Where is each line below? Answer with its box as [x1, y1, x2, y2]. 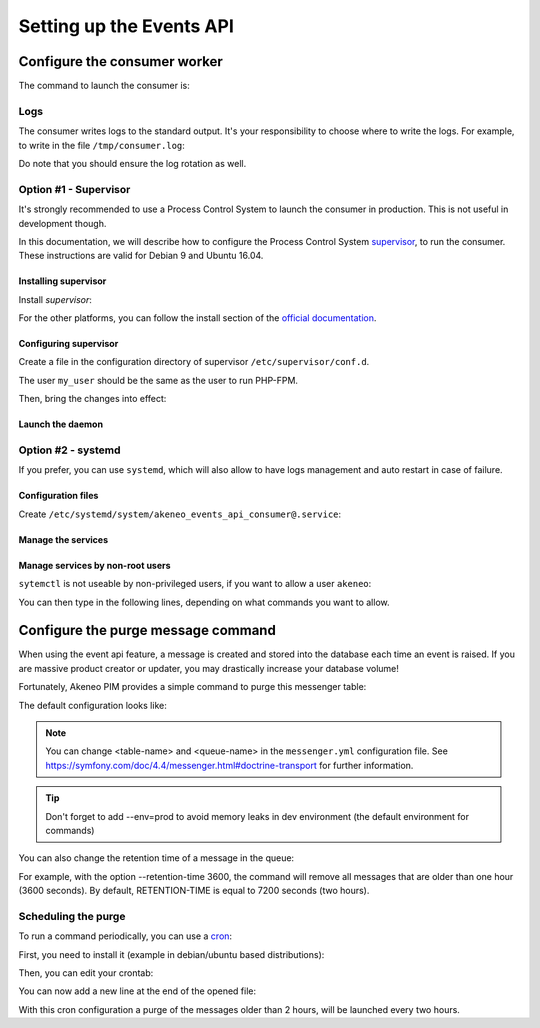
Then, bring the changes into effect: [18, 393, 167, 405]
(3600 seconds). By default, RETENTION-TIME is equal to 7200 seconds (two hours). [18, 885, 370, 897]
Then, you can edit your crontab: [18, 967, 154, 979]
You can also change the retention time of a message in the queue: [18, 852, 295, 864]
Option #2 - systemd [18, 443, 121, 457]
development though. [18, 217, 107, 229]
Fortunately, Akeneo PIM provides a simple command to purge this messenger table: [18, 681, 367, 693]
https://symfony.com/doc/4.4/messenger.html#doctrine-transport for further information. [45, 759, 414, 771]
